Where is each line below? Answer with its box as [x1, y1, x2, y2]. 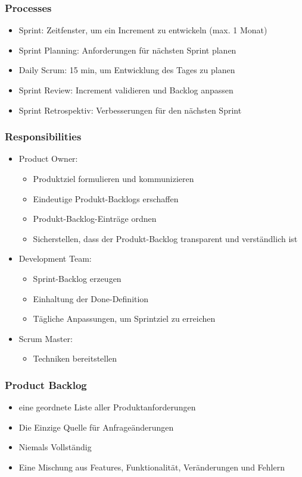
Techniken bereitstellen [33, 352, 117, 365]
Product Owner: [18, 152, 78, 165]
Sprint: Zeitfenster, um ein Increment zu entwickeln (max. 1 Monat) [18, 24, 267, 36]
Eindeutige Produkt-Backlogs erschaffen [33, 192, 179, 205]
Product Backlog [5, 377, 87, 392]
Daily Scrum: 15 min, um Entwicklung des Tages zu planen [18, 64, 235, 76]
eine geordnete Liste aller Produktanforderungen [18, 401, 196, 413]
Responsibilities [5, 129, 82, 144]
